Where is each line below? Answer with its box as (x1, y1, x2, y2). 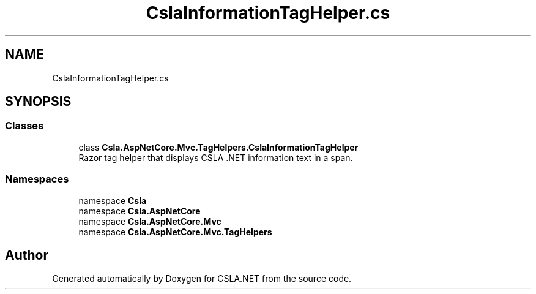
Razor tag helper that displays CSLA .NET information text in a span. (78, 152, 353, 163)
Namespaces (5, 173, 69, 186)
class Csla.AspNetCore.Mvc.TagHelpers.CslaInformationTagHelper (78, 141, 359, 153)
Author (5, 247, 48, 263)
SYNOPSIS (5, 94, 72, 110)
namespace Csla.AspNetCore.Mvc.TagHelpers (78, 226, 272, 237)
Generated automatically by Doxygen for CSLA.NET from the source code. (52, 273, 352, 284)
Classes (5, 119, 44, 132)
